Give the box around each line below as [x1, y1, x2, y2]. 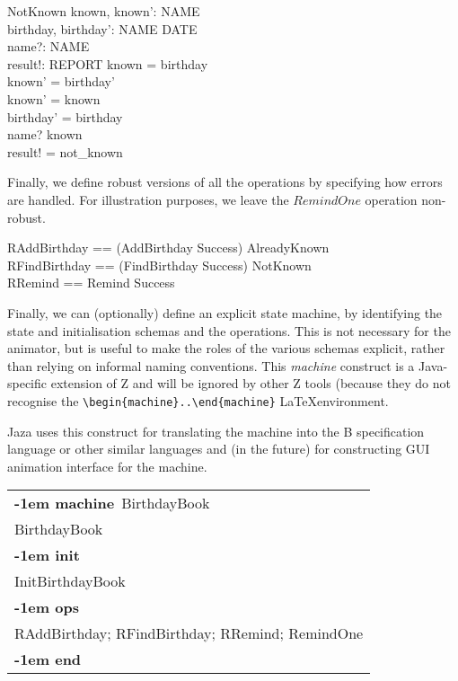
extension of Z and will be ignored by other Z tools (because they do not [50, 374, 451, 393]
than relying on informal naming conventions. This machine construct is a [7, 356, 415, 375]
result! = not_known [7, 142, 123, 161]
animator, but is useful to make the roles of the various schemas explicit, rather [7, 339, 445, 358]
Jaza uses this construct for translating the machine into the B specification [7, 421, 425, 440]
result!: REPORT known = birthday [7, 54, 208, 73]
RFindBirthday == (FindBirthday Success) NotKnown [7, 255, 312, 274]
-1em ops [14, 597, 79, 618]
